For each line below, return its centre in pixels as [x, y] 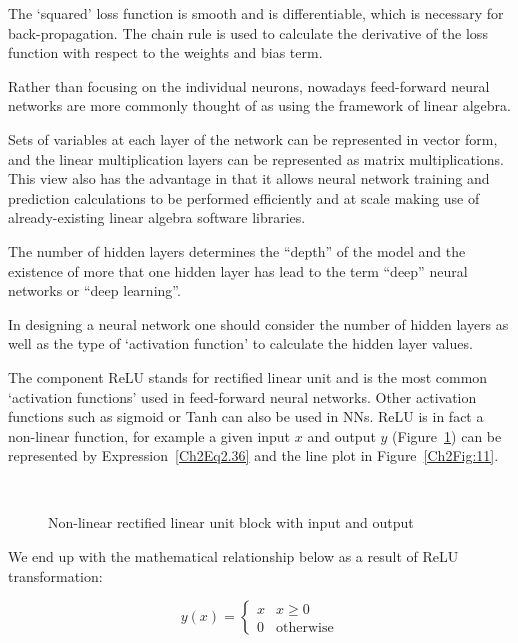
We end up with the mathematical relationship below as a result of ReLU [233, 556]
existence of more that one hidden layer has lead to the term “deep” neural [238, 270]
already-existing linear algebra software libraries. [157, 217]
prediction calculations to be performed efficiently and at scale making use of [244, 197]
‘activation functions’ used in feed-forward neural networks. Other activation [242, 396]
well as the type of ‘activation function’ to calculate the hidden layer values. [240, 343]
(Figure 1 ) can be [447, 435]
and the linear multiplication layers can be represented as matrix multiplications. [256, 158]
